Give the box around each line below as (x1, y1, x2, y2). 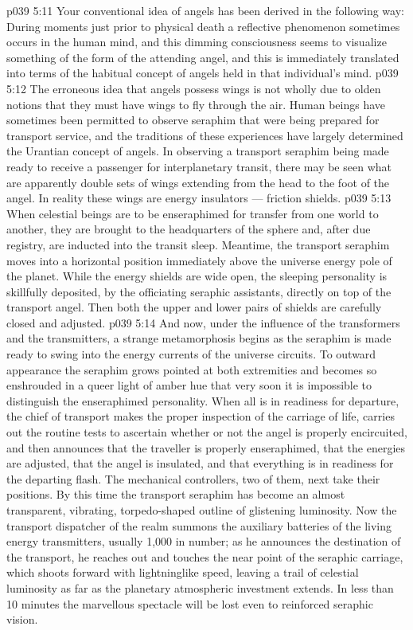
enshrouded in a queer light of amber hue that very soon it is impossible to (6, 377, 372, 393)
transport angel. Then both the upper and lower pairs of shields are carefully (6, 299, 382, 315)
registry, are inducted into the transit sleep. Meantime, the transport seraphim (6, 236, 390, 252)
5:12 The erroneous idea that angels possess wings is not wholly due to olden (6, 80, 381, 96)
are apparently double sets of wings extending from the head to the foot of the (6, 174, 390, 190)
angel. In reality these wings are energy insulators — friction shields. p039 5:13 (6, 190, 392, 206)
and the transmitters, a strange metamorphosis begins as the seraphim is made (6, 330, 392, 346)
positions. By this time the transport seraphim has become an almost (6, 486, 345, 503)
